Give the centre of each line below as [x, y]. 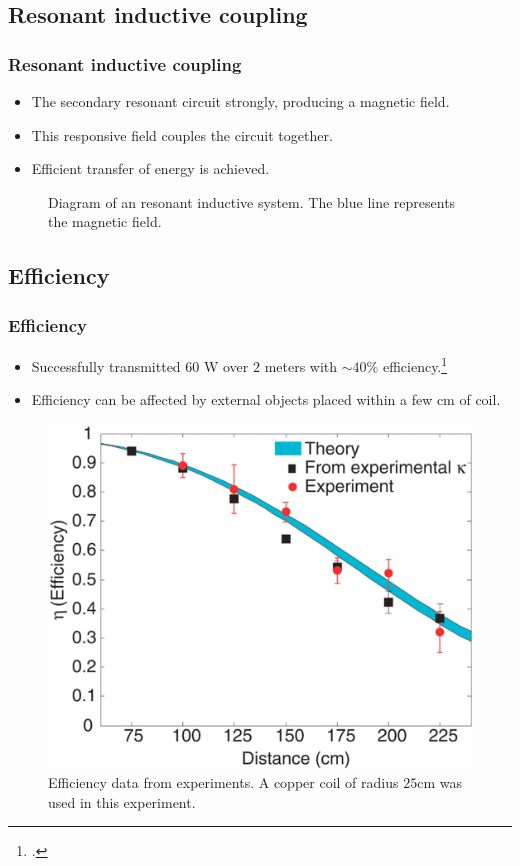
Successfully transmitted [106, 365]
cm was [439, 781]
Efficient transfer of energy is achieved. [150, 168]
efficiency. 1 [415, 364]
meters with [301, 365]
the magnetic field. [105, 221]
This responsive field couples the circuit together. [182, 134]
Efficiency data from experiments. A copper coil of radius [223, 781]
